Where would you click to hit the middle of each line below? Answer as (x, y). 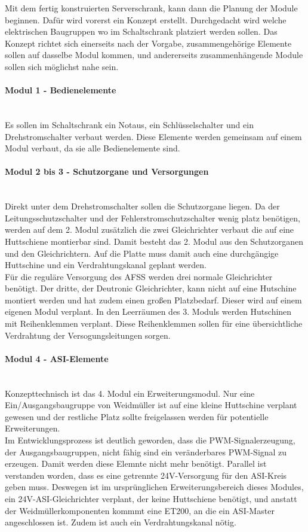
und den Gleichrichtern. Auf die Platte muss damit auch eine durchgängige (142, 253)
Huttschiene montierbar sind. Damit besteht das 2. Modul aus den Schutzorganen (154, 241)
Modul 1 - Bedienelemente (61, 90)
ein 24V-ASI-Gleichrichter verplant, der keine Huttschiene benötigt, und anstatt (151, 498)
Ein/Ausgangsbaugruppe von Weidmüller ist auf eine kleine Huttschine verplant (151, 405)
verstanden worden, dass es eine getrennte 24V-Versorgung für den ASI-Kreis (146, 475)
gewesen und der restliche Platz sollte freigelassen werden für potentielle (137, 416)
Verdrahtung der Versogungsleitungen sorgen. (88, 335)
